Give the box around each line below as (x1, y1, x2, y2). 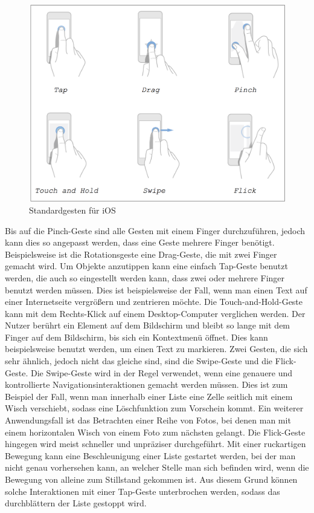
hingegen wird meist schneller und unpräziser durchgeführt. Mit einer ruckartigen (5, 437, 306, 450)
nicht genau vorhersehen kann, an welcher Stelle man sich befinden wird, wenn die (5, 461, 309, 474)
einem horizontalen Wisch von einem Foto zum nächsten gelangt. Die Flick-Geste (5, 425, 306, 438)
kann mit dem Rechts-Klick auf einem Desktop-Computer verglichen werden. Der (5, 307, 306, 319)
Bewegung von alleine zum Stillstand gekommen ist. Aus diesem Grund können (5, 473, 298, 485)
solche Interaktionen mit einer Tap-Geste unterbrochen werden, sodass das (5, 485, 280, 497)
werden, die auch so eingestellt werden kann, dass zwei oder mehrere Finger (5, 271, 285, 284)
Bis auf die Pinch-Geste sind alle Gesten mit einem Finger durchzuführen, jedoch (5, 224, 306, 237)
